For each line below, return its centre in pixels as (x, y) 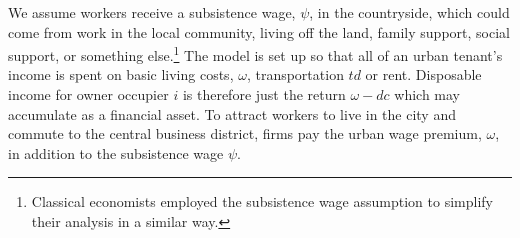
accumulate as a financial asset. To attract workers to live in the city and (232, 113)
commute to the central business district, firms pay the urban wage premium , (245, 133)
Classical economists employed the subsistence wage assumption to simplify (262, 201)
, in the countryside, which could (409, 12)
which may (427, 94)
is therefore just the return (264, 94)
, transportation (295, 74)
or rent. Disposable (423, 74)
